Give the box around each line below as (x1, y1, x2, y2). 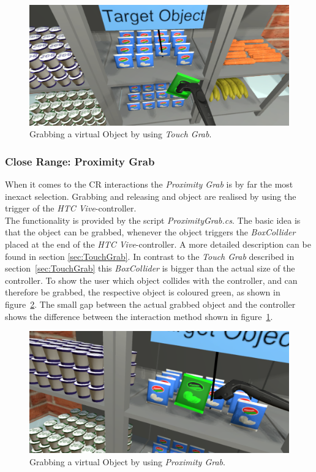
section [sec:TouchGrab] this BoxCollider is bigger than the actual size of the (5, 262, 295, 275)
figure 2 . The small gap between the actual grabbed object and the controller (5, 298, 296, 311)
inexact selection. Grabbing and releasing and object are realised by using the (5, 189, 296, 202)
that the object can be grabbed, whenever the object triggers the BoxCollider (5, 226, 296, 238)
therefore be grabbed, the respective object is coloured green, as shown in (5, 286, 280, 299)
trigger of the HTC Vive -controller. (5, 202, 137, 215)
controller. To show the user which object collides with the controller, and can (5, 273, 298, 286)
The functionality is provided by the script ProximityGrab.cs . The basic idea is (5, 213, 301, 226)
